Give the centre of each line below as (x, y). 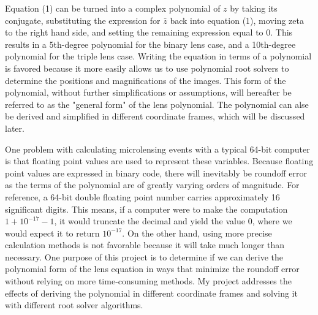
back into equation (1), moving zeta (237, 20)
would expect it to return (52, 233)
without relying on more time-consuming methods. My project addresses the (148, 281)
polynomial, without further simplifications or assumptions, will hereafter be (148, 92)
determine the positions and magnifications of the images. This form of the (146, 80)
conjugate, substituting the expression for (83, 20)
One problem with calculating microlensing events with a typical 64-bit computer (157, 149)
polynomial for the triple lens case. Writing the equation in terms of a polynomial (158, 56)
